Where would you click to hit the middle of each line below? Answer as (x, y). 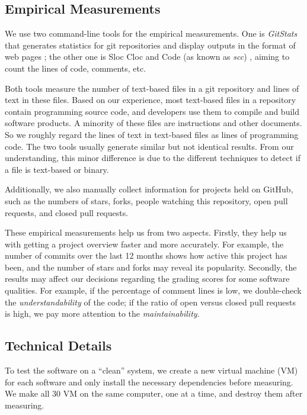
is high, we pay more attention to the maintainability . (102, 313)
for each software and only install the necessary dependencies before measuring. (149, 382)
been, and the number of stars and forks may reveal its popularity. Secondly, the (151, 267)
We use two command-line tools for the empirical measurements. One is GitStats (151, 33)
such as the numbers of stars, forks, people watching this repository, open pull (146, 200)
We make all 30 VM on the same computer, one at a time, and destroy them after (154, 393)
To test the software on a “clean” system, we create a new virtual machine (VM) (151, 370)
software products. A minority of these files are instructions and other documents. (153, 123)
